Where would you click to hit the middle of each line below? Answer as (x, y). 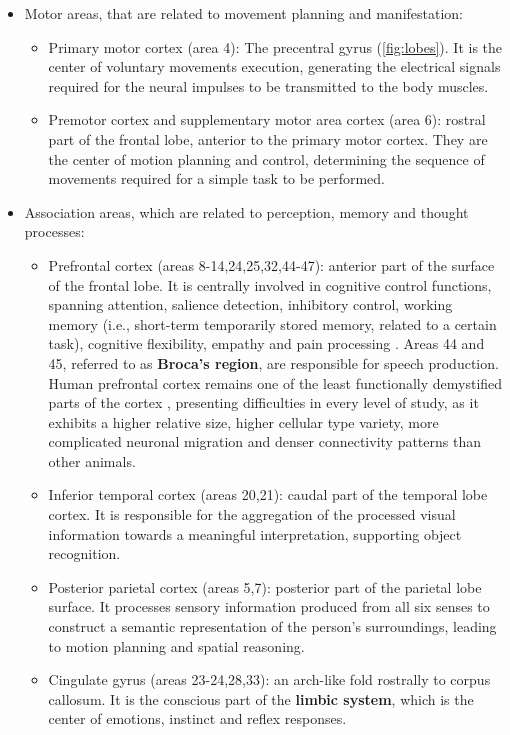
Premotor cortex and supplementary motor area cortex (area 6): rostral (267, 119)
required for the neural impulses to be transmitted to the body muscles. (268, 85)
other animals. (92, 460)
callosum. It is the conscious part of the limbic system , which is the (261, 698)
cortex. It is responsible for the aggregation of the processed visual (252, 514)
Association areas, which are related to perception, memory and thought (246, 211)
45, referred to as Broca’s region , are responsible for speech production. (273, 362)
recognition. (84, 553)
